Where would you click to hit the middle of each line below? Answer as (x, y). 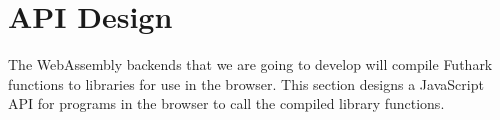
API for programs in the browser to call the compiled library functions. (226, 103)
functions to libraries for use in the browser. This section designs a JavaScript (246, 83)
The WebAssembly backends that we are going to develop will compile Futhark (250, 64)
